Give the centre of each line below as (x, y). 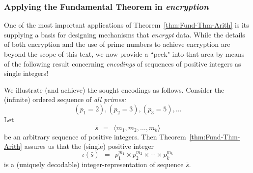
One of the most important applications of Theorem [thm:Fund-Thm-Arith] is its (126, 25)
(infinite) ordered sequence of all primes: (65, 99)
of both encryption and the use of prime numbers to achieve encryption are (117, 44)
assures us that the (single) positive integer (89, 146)
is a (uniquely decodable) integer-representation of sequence (94, 164)
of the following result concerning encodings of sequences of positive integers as (123, 63)
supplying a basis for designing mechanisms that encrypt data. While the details (125, 34)
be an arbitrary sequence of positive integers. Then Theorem (95, 136)
